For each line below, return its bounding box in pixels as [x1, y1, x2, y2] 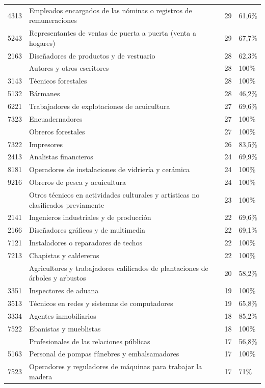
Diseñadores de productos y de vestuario [29, 50, 155, 61]
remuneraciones [29, 15, 77, 25]
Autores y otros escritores [29, 63, 109, 73]
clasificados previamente [29, 199, 104, 210]
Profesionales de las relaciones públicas [29, 336, 150, 346]
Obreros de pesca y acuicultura [29, 177, 126, 187]
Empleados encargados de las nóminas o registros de [29, 5, 192, 15]
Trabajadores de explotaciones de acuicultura [29, 101, 170, 111]
